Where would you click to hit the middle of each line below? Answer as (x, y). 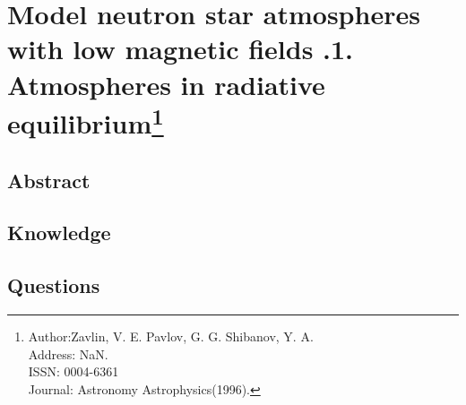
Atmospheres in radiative (166, 84)
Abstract (49, 180)
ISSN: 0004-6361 (73, 371)
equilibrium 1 (86, 121)
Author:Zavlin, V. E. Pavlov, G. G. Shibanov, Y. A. (171, 336)
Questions (54, 285)
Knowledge (59, 233)
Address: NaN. (68, 353)
